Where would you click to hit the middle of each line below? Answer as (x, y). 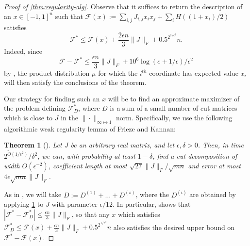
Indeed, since (23, 51)
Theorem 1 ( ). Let (33, 145)
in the (69, 118)
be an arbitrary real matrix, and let (123, 145)
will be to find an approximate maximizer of (174, 98)
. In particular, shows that (151, 204)
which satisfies (139, 214)
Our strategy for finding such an (52, 98)
